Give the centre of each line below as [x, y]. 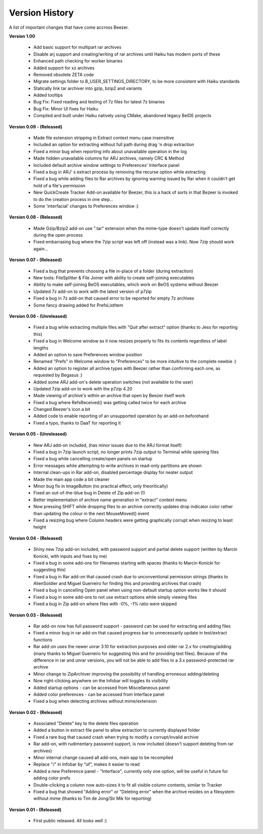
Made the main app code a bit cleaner [71, 479]
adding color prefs [52, 778]
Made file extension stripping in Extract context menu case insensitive [104, 138]
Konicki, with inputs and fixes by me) [70, 556]
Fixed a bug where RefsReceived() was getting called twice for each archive [110, 402]
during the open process [58, 235]
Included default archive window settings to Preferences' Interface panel [106, 165]
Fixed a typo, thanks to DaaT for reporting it [77, 423]
